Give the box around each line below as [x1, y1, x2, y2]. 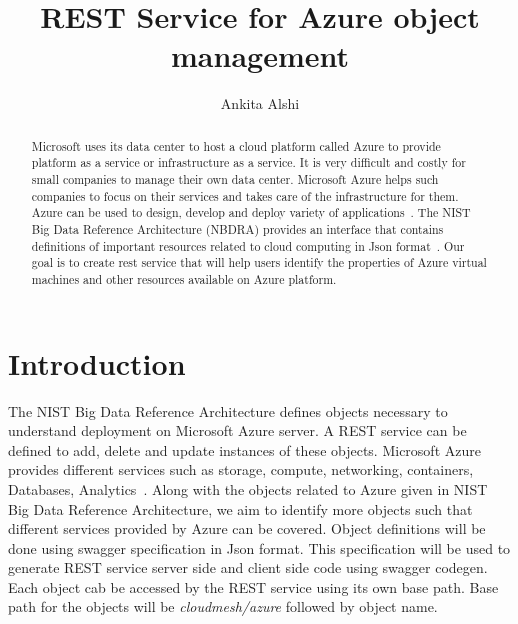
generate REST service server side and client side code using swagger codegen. [8, 557, 488, 578]
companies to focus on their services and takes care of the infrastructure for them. [31, 187, 459, 204]
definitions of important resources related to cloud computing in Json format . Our [31, 237, 465, 254]
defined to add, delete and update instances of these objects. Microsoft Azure [8, 439, 481, 460]
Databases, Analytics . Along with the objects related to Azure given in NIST [8, 478, 488, 499]
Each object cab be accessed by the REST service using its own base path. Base [8, 576, 499, 597]
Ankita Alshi [220, 93, 300, 114]
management [171, 35, 349, 76]
